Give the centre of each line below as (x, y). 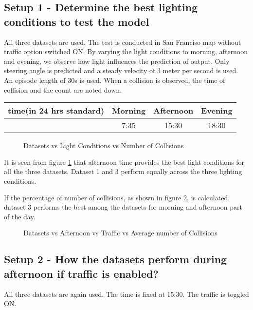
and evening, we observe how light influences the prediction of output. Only (117, 61)
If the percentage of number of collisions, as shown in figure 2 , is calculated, (117, 197)
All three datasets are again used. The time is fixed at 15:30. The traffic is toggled (126, 294)
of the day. (20, 216)
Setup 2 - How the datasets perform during (116, 259)
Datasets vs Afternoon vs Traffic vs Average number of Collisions (120, 233)
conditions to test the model (77, 21)
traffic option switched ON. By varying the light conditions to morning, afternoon (126, 51)
